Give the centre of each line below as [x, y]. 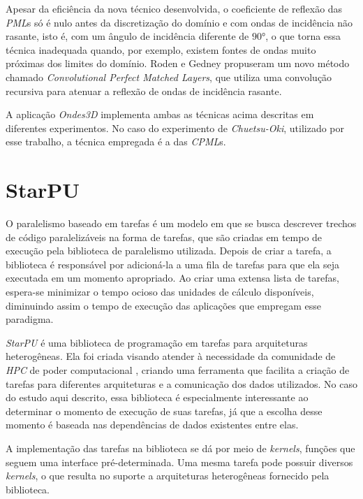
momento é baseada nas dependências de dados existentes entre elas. [152, 425]
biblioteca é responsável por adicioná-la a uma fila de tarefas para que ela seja [173, 264]
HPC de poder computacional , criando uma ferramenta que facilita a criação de [178, 370]
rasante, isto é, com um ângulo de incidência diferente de [127, 36]
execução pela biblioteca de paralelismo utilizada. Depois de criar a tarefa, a [169, 251]
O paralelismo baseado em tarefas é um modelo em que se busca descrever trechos [181, 223]
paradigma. [30, 319]
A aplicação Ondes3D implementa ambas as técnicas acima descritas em [160, 114]
